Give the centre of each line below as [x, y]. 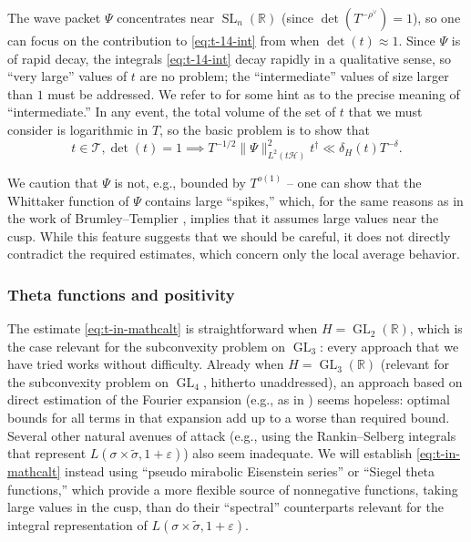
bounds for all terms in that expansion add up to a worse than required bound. [229, 418]
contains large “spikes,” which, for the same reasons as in [304, 200]
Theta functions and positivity [121, 294]
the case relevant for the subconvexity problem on [147, 346]
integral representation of [77, 525]
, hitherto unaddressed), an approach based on [333, 381]
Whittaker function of [68, 200]
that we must [385, 112]
